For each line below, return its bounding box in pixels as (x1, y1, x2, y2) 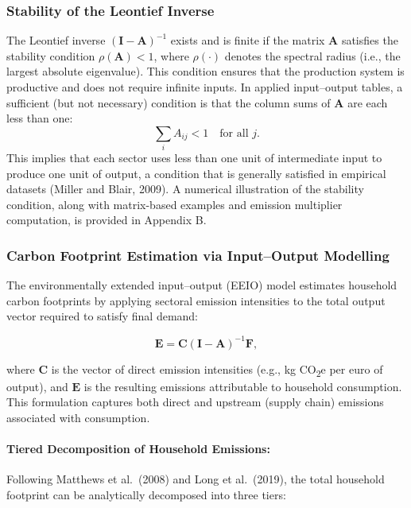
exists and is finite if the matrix (170, 32, 325, 48)
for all (219, 127, 249, 139)
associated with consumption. (6, 409, 150, 425)
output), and (6, 378, 68, 394)
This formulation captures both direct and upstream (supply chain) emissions (6, 394, 384, 410)
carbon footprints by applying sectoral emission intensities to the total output (6, 292, 386, 308)
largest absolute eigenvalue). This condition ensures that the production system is (6, 63, 405, 79)
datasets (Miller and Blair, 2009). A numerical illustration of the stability (6, 180, 364, 197)
